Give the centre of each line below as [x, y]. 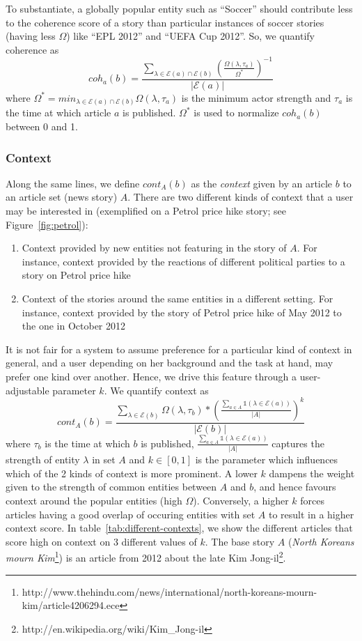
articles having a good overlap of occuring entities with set [131, 514]
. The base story [240, 541]
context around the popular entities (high [94, 501]
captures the [298, 443]
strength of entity [43, 459]
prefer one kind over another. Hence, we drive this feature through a [151, 376]
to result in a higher [311, 514]
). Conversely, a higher [241, 501]
